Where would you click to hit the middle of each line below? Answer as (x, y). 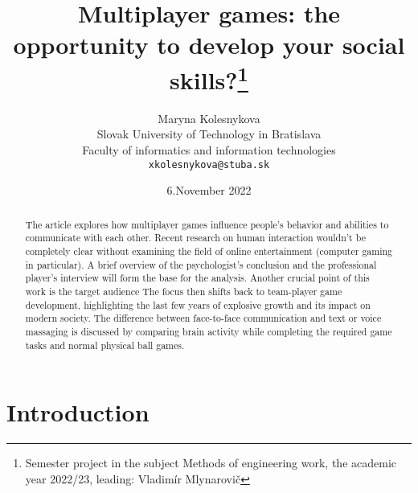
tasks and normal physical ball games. (105, 345)
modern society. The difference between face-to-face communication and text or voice (203, 318)
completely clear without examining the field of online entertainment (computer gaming (209, 251)
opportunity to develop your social (209, 45)
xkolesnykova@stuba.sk (209, 164)
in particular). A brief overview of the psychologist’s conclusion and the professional (201, 264)
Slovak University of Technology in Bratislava (209, 134)
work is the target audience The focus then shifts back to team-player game (184, 291)
